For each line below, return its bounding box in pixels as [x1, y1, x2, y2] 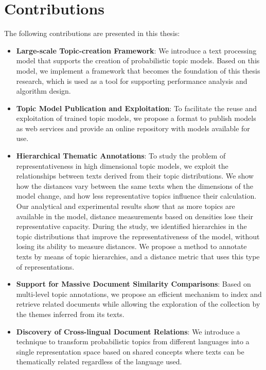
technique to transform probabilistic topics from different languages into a [16, 336, 250, 347]
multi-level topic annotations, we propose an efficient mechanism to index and [16, 288, 262, 299]
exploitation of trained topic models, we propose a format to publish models [16, 113, 256, 124]
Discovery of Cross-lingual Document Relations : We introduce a [16, 326, 240, 337]
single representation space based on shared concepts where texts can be [16, 346, 244, 357]
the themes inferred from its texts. [16, 308, 125, 319]
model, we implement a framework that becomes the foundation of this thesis [16, 65, 260, 76]
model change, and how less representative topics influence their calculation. [16, 190, 257, 201]
